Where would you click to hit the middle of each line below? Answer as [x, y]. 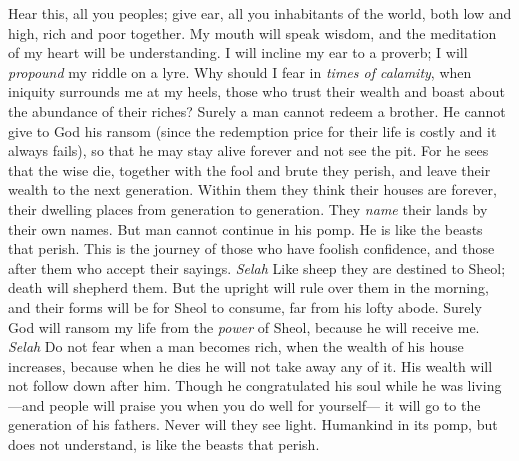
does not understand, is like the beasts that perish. [164, 444]
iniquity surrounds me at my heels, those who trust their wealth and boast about [256, 91]
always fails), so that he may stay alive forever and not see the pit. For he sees [248, 150]
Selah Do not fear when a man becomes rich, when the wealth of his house [236, 346]
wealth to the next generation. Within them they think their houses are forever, [252, 189]
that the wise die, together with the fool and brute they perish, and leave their [249, 169]
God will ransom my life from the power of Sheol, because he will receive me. [244, 326]
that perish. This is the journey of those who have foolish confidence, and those [251, 248]
